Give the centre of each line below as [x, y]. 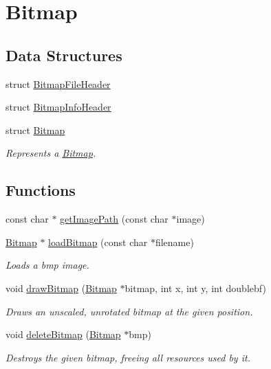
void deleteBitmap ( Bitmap [63, 334]
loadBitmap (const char [98, 242]
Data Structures [64, 55]
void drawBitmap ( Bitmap [61, 288]
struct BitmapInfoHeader [58, 107]
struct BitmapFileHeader [58, 83]
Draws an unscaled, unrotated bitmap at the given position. [129, 311]
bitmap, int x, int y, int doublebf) [195, 288]
